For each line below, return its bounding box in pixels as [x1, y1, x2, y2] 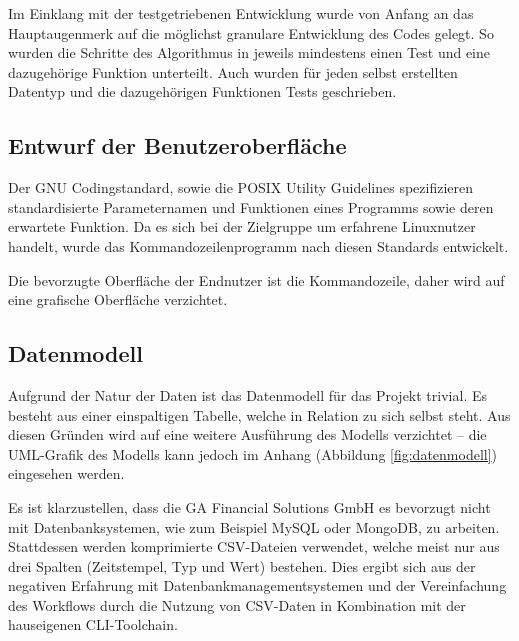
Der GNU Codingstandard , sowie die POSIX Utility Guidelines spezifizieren [8, 177, 473, 198]
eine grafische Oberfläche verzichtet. [8, 289, 228, 310]
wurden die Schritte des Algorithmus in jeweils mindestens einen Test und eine [8, 42, 491, 63]
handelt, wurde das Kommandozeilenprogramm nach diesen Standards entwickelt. [8, 235, 509, 256]
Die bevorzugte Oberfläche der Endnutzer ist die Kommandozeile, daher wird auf [8, 269, 505, 290]
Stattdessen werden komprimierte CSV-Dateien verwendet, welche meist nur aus [8, 536, 500, 557]
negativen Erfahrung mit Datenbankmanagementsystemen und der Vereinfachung [8, 575, 507, 596]
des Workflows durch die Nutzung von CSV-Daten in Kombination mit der [8, 594, 466, 615]
